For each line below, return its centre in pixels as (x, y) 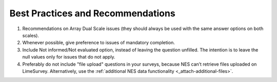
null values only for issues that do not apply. (69, 57)
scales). (31, 35)
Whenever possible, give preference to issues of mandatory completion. (99, 43)
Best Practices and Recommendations (92, 13)
